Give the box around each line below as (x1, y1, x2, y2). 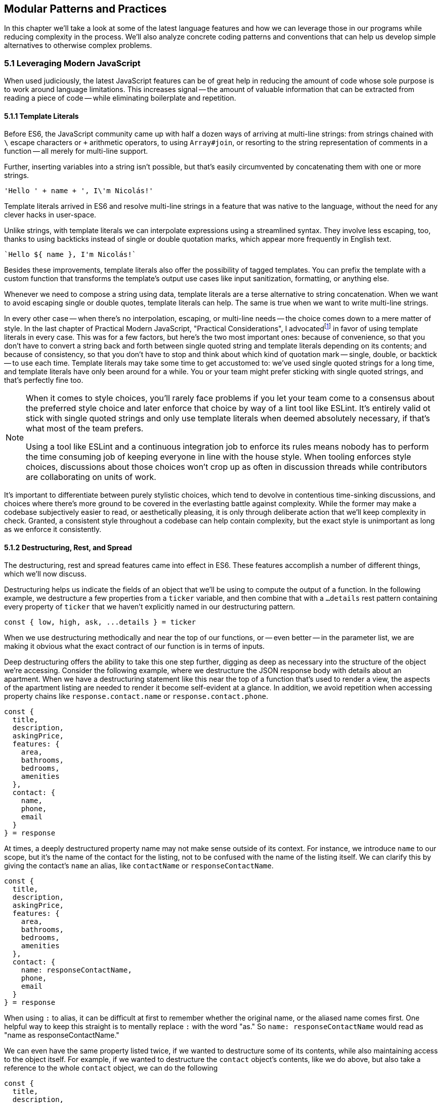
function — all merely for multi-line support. (4, 147, 148, 156)
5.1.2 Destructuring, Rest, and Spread (4, 543, 132, 552)
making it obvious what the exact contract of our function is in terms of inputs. (4, 642, 265, 651)
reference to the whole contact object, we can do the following (4, 1064, 218, 1073)
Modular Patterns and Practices (4, 3, 167, 15)
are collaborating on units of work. (26, 472, 156, 482)
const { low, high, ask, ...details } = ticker (4, 618, 196, 627)
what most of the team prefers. (26, 423, 144, 434)
